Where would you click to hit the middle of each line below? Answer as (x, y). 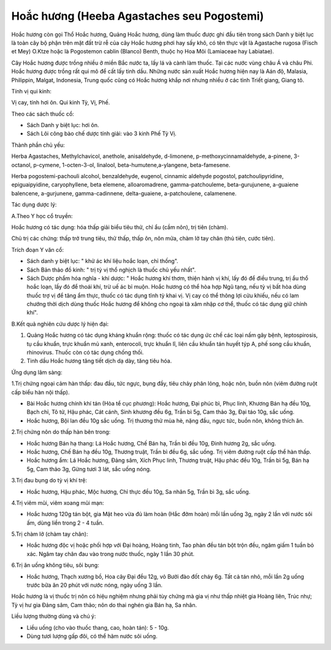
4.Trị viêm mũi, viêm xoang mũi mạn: (58, 503)
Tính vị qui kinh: (31, 91)
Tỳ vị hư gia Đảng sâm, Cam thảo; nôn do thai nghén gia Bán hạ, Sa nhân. (104, 605)
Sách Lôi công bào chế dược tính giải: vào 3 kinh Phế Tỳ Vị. (102, 134)
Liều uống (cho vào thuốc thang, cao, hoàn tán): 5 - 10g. (98, 627)
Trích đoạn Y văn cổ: (38, 249)
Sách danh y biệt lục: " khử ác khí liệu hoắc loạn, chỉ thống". (103, 261)
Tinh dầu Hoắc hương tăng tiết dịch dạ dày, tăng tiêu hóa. (99, 361)
